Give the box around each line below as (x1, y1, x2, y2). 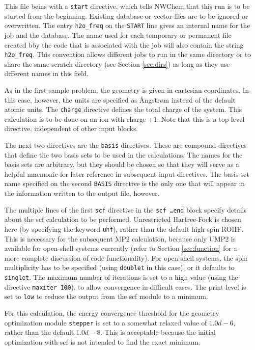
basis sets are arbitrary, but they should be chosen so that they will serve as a (4, 159, 239, 169)
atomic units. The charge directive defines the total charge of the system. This (4, 104, 242, 114)
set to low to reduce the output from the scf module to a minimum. (4, 291, 208, 301)
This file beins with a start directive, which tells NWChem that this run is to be (4, 1, 250, 11)
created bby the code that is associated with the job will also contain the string (4, 39, 244, 50)
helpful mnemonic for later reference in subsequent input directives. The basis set (4, 168, 250, 179)
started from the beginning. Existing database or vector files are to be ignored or (4, 10, 248, 21)
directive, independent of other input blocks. (4, 123, 138, 134)
